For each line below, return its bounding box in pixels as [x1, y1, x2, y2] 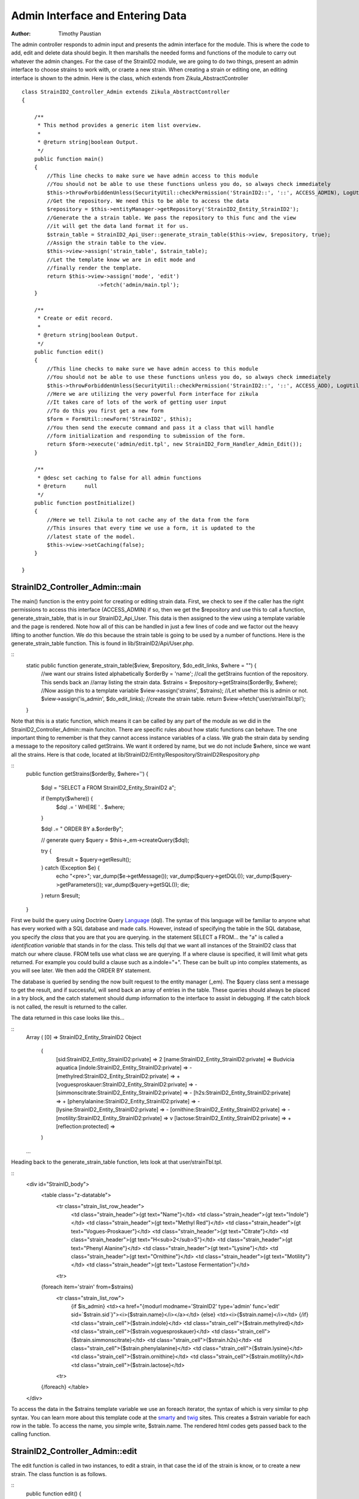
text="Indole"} [273, 1211, 309, 1218]
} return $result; [41, 892, 80, 899]
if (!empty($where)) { [41, 795, 93, 802]
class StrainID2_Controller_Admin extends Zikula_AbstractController [22, 88, 230, 95]
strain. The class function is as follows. [11, 1470, 107, 1477]
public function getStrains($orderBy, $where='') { [26, 770, 149, 778]
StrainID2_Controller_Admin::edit [11, 1446, 138, 1456]
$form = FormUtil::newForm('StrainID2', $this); [47, 416, 193, 423]
